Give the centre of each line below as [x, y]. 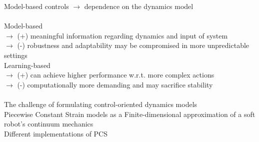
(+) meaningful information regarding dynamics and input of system [122, 35]
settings [16, 55]
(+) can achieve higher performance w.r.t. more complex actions [116, 75]
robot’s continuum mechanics [49, 124]
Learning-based [27, 65]
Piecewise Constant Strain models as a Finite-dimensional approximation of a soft [130, 114]
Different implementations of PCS [56, 133]
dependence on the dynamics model [139, 6]
